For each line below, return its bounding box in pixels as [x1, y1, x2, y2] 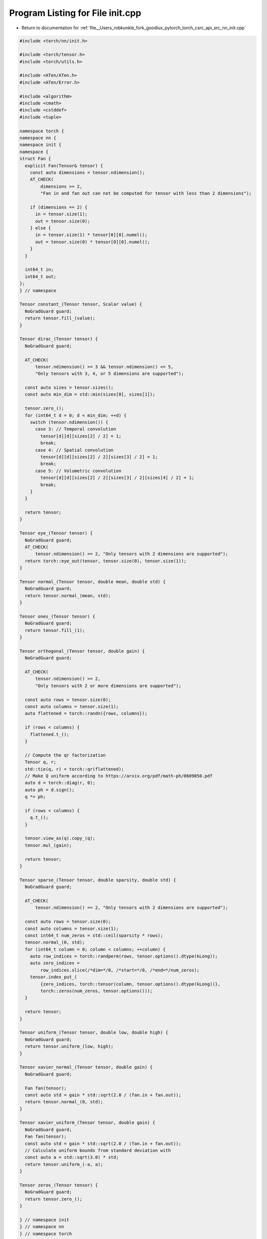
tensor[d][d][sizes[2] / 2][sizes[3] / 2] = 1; [40, 454, 158, 459]
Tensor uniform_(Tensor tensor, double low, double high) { [19, 1030, 169, 1035]
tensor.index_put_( [30, 974, 78, 980]
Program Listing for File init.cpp [9, 7, 141, 18]
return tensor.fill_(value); [25, 315, 96, 321]
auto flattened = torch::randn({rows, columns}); [25, 711, 148, 716]
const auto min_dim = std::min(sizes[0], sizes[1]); [25, 392, 155, 397]
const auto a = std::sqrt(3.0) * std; [25, 1155, 119, 1160]
